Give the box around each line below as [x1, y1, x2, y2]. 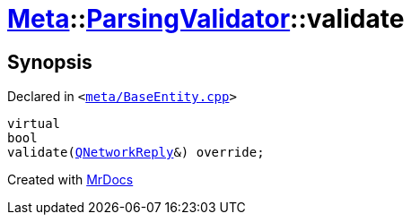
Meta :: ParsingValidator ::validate [7, 4, 405, 34]
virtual [7, 116, 61, 132]
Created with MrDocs [7, 172, 134, 188]
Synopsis [7, 50, 92, 73]
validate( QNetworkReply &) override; [7, 145, 265, 160]
